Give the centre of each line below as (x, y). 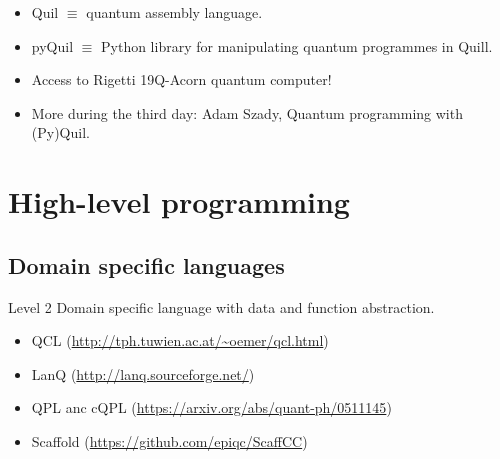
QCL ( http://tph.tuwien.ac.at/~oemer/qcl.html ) (180, 340)
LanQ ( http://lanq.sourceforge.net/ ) (143, 373)
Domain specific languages (146, 264)
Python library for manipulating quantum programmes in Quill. (297, 45)
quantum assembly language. (174, 12)
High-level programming (179, 201)
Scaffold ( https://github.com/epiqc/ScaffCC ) (169, 440)
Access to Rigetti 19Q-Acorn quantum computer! (181, 79)
